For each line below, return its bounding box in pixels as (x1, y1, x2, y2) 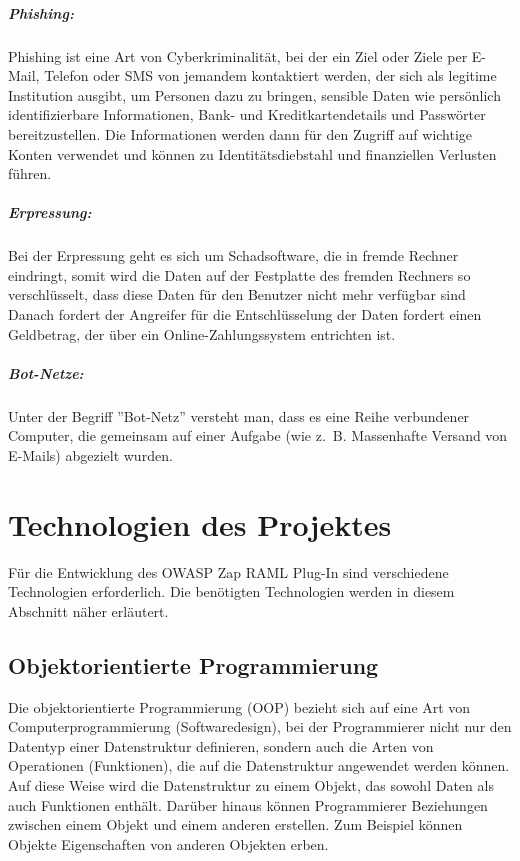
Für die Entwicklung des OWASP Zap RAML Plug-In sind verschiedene (8, 561, 449, 582)
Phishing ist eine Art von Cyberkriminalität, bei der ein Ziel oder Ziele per (8, 45, 468, 66)
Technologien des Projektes (8, 503, 392, 544)
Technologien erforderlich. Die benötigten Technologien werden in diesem (8, 581, 455, 602)
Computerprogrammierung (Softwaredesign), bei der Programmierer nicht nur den (8, 716, 512, 737)
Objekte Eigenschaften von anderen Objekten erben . (8, 833, 329, 854)
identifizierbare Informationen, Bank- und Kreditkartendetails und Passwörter (8, 104, 486, 125)
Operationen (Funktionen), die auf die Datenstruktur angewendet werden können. (8, 755, 510, 776)
